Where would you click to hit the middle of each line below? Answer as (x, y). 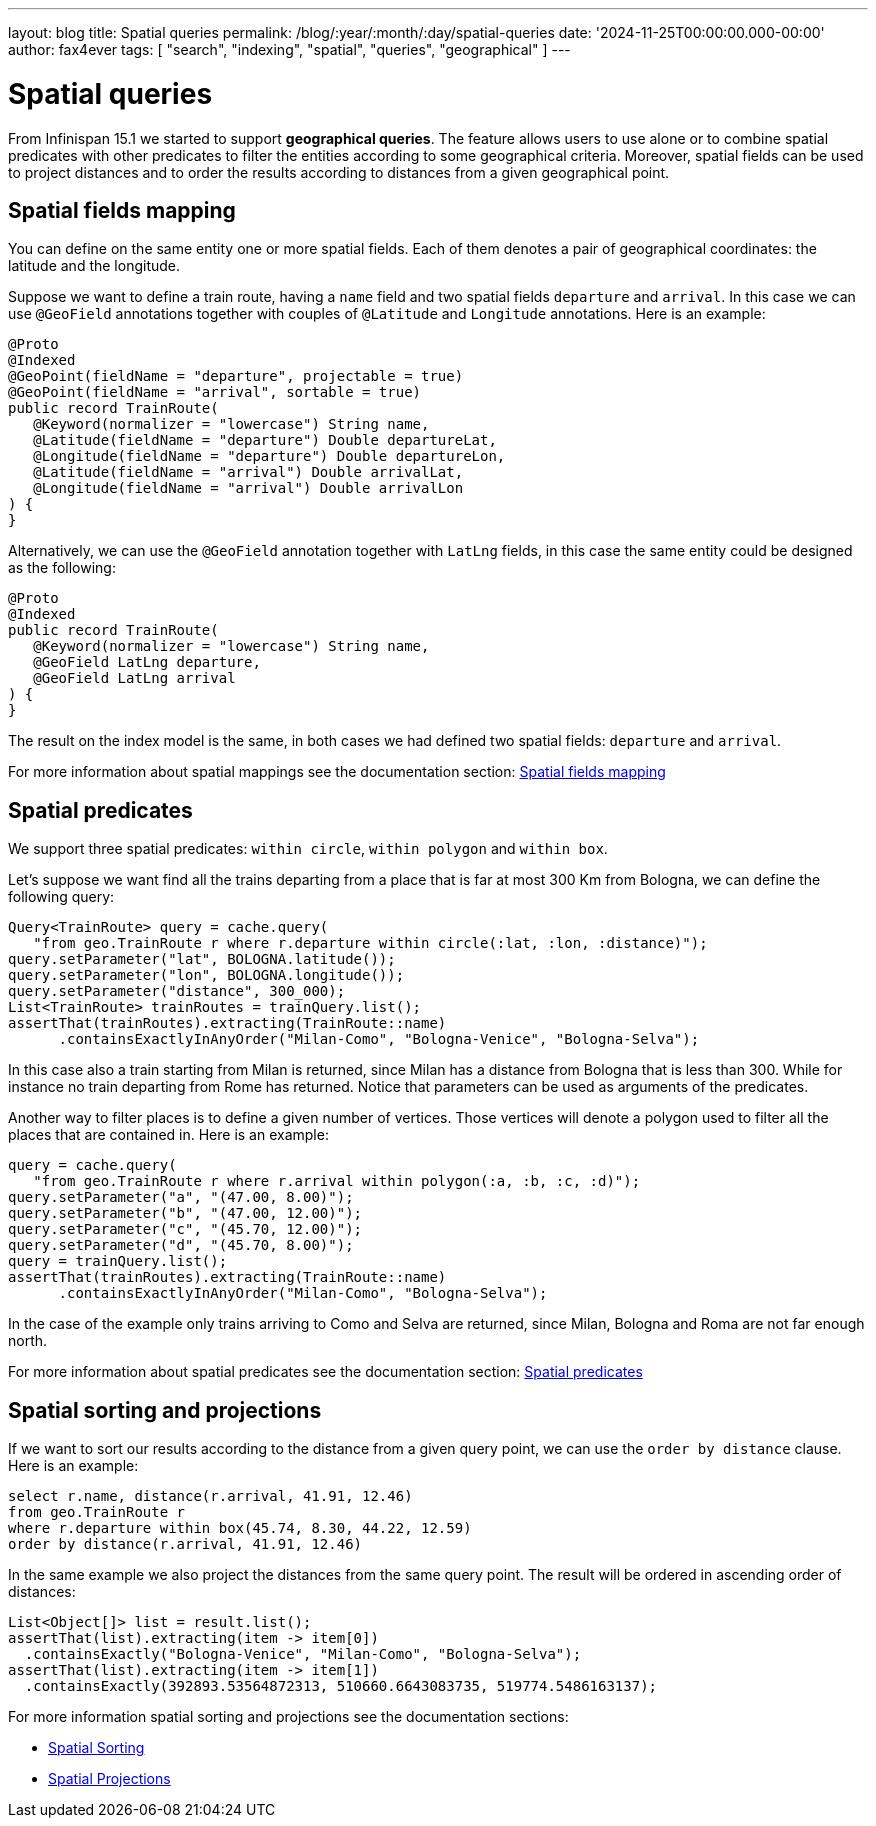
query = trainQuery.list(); (118, 1261)
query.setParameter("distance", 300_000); (177, 991)
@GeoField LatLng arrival (134, 678)
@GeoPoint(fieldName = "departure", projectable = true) (236, 376)
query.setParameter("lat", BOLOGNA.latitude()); (202, 959)
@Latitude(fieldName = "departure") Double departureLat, (265, 440)
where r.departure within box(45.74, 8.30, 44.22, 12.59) (240, 1528)
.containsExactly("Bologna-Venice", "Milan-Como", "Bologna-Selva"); (303, 1654)
